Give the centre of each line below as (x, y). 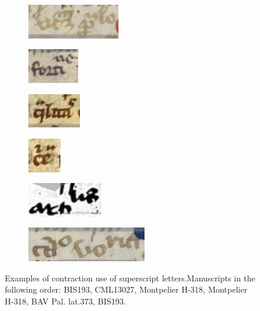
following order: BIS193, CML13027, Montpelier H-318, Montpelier (126, 289)
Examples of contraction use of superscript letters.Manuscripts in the (130, 278)
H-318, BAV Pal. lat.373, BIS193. (65, 301)
